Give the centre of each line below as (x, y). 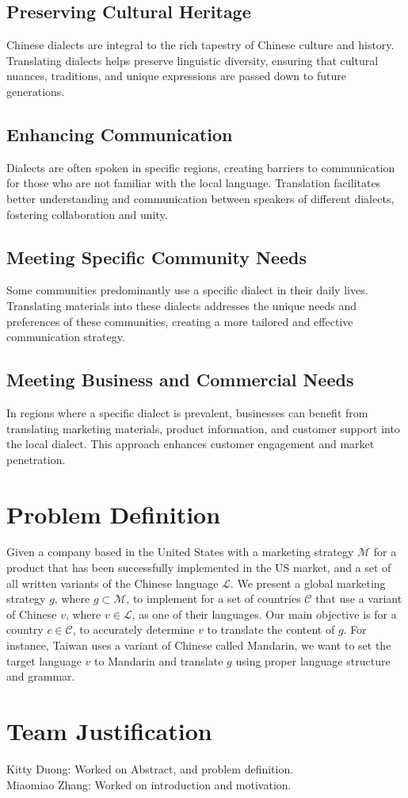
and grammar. (41, 676)
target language (44, 660)
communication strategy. (66, 337)
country (25, 629)
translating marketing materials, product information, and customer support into (203, 428)
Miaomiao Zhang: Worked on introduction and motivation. (149, 784)
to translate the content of (271, 629)
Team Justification (109, 730)
